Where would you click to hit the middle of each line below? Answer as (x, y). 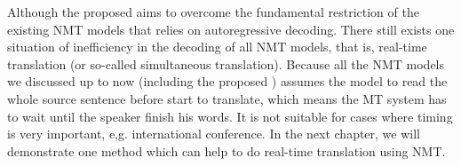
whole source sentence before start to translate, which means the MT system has (227, 98)
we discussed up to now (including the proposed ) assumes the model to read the (227, 81)
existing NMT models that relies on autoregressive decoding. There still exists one (231, 29)
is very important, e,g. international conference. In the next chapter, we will (214, 134)
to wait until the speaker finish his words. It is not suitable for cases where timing (230, 116)
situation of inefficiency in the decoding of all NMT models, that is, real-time (217, 47)
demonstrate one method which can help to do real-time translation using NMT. (227, 150)
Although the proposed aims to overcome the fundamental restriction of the (213, 12)
